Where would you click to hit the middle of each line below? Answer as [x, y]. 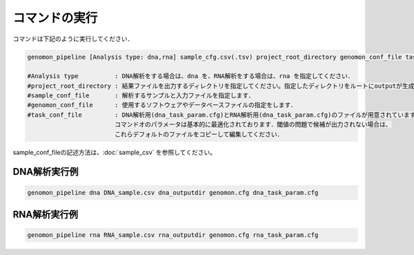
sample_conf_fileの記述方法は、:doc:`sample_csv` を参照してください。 [115, 152]
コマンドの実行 [55, 18]
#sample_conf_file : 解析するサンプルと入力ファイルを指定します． [141, 96]
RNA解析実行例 [46, 215]
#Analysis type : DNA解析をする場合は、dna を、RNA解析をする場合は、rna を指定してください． [190, 76]
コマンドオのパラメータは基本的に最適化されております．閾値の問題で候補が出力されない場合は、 [253, 125]
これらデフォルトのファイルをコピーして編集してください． [199, 134]
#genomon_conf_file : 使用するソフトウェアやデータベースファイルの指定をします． [162, 105]
